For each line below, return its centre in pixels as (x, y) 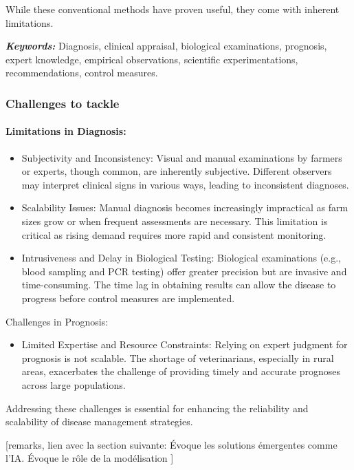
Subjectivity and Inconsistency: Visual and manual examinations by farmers (182, 157)
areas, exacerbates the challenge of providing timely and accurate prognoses (181, 371)
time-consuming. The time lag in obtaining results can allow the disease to (179, 285)
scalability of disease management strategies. (99, 421)
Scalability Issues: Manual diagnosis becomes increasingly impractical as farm (185, 207)
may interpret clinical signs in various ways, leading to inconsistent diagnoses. (185, 184)
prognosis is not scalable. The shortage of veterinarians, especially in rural (178, 357)
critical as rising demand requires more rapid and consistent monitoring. (174, 234)
